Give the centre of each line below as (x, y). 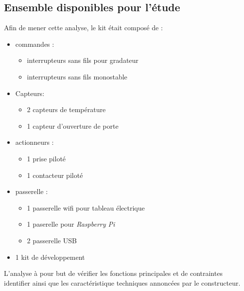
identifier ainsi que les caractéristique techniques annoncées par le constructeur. (122, 282)
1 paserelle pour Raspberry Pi (71, 224)
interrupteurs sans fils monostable (77, 76)
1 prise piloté (46, 158)
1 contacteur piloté (55, 175)
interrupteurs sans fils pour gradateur (83, 60)
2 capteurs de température (66, 109)
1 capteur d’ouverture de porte (73, 126)
